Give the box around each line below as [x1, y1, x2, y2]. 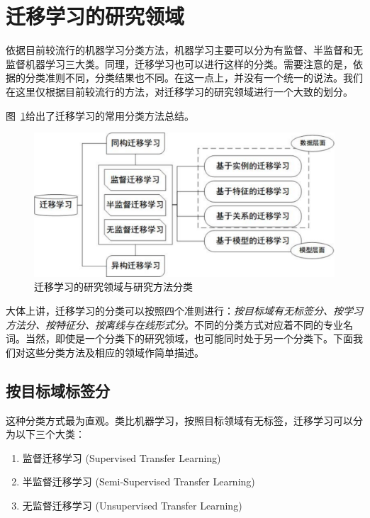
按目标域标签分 [6, 379, 110, 401]
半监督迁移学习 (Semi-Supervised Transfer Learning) [22, 474, 255, 489]
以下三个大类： [15, 427, 85, 441]
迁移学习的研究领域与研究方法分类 [34, 279, 193, 294]
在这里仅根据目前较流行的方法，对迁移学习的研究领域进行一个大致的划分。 [6, 84, 353, 98]
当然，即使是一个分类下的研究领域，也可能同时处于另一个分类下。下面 [25, 331, 353, 346]
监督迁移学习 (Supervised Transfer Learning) [22, 450, 221, 465]
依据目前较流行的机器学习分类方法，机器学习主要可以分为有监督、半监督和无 [6, 43, 363, 57]
